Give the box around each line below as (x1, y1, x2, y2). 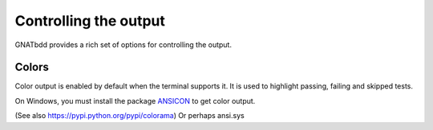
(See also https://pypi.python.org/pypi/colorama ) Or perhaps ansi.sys (14, 111, 245, 120)
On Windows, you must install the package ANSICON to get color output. (14, 96, 256, 105)
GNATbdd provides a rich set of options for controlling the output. (14, 40, 233, 49)
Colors (14, 61, 50, 74)
